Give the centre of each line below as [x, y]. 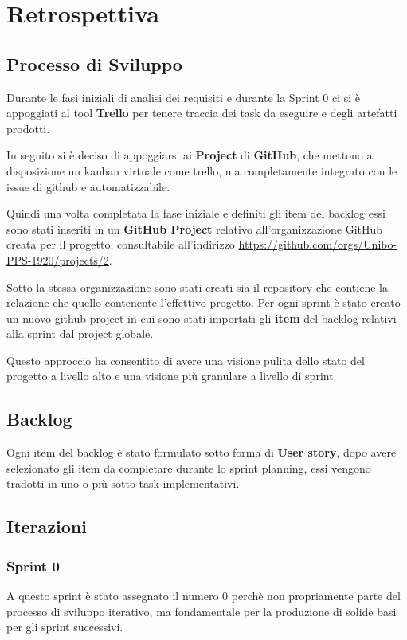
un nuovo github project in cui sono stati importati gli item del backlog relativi [202, 318]
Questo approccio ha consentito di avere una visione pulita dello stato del [186, 360]
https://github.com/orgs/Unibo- [318, 244]
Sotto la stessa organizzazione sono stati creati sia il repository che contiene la [197, 287]
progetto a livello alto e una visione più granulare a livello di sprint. [172, 376]
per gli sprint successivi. [65, 627]
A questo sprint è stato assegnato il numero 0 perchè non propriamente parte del [203, 596]
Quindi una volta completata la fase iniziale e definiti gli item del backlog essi [196, 213]
